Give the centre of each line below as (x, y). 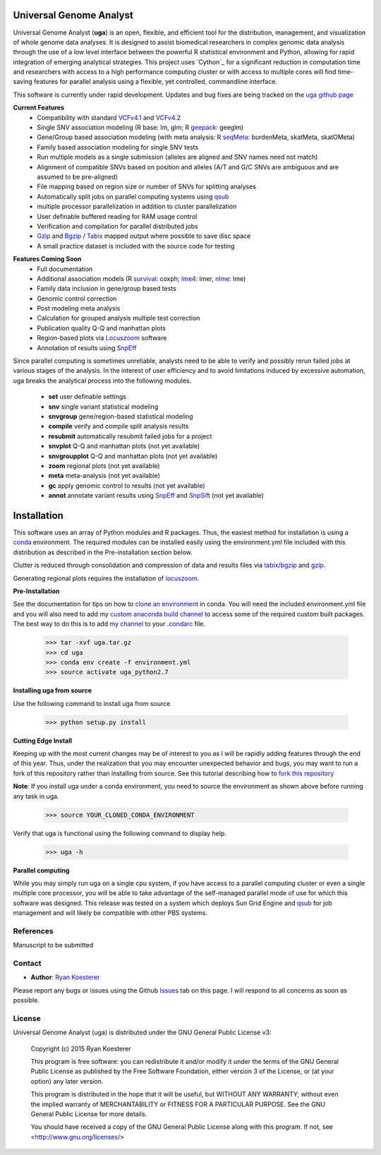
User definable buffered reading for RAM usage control (117, 216)
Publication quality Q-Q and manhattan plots (101, 328)
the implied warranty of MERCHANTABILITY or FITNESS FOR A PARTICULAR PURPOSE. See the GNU (178, 1104)
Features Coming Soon (47, 259)
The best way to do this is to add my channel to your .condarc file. (109, 624)
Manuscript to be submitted (53, 945)
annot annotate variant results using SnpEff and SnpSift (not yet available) (156, 496)
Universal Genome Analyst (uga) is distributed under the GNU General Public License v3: (142, 1033)
